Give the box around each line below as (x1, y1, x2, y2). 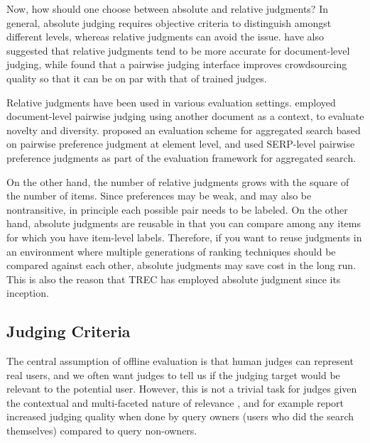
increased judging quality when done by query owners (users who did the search (6, 409, 354, 424)
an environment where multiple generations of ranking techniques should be (6, 244, 336, 258)
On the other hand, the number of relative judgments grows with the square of (6, 174, 349, 189)
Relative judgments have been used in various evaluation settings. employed (6, 94, 336, 109)
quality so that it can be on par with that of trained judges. (6, 70, 267, 85)
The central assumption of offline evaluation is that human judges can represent (6, 354, 354, 368)
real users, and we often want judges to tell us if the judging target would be (6, 367, 340, 382)
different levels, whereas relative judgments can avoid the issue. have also (6, 29, 324, 44)
